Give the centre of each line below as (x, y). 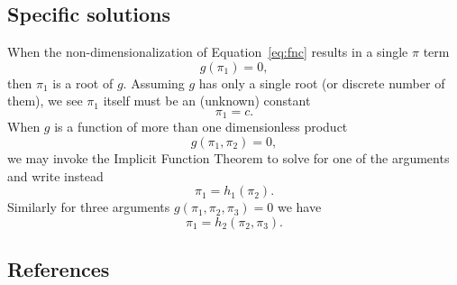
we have (299, 207)
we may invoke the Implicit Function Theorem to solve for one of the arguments (228, 158)
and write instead (55, 175)
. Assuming (154, 83)
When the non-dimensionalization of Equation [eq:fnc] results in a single (208, 52)
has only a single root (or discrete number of (322, 83)
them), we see (45, 101)
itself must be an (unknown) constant (207, 101)
